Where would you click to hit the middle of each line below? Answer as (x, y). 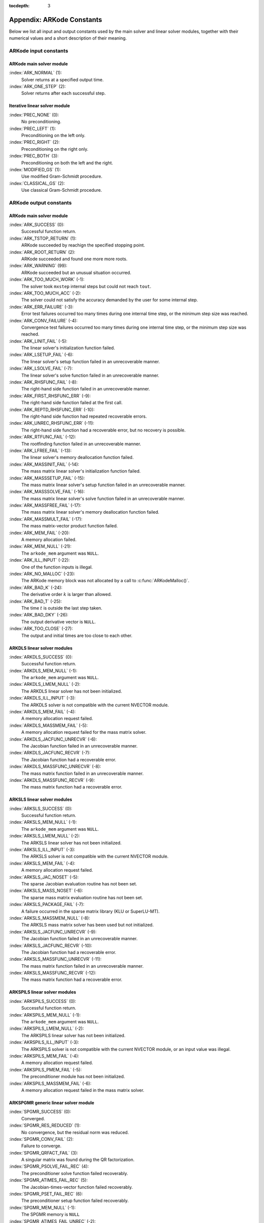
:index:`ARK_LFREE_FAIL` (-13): (40, 451)
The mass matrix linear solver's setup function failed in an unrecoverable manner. (103, 485)
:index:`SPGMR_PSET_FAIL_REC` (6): (46, 1194)
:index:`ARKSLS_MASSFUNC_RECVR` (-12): (53, 973)
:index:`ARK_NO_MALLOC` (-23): (42, 574)
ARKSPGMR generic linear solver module (52, 1103)
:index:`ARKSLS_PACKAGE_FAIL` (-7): (47, 905)
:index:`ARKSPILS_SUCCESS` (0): (43, 1001)
